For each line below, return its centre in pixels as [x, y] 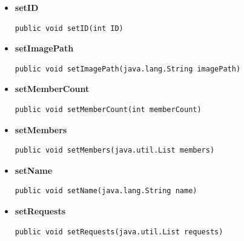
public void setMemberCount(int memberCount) [108, 109]
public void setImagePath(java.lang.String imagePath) [128, 69]
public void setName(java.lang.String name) [106, 191]
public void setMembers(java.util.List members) [115, 150]
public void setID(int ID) [69, 28]
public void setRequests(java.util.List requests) [119, 232]
